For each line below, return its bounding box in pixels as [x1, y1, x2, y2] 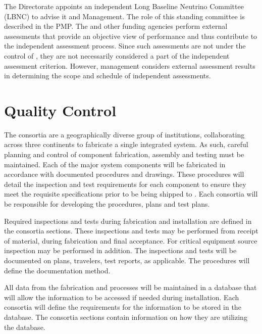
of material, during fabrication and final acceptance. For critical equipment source [4, 235, 257, 246]
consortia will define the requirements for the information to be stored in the [4, 302, 241, 312]
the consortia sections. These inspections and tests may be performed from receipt [4, 225, 258, 236]
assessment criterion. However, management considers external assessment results [4, 60, 255, 71]
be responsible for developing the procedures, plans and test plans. [4, 199, 210, 209]
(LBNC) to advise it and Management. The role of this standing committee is [4, 11, 245, 21]
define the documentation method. [4, 265, 111, 275]
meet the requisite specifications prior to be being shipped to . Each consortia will [4, 188, 258, 199]
